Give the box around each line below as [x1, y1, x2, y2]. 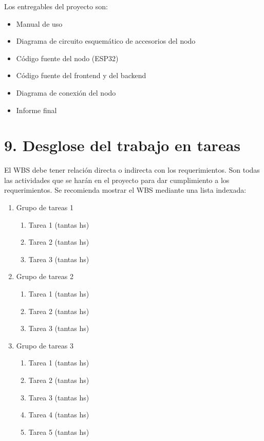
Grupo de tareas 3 [16, 340, 73, 351]
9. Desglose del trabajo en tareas [4, 135, 241, 156]
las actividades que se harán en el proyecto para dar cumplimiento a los [4, 174, 230, 185]
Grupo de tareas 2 [16, 271, 73, 282]
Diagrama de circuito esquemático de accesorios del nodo [16, 35, 196, 46]
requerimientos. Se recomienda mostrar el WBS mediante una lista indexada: [4, 185, 247, 195]
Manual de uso [16, 18, 63, 29]
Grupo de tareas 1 [16, 202, 73, 213]
